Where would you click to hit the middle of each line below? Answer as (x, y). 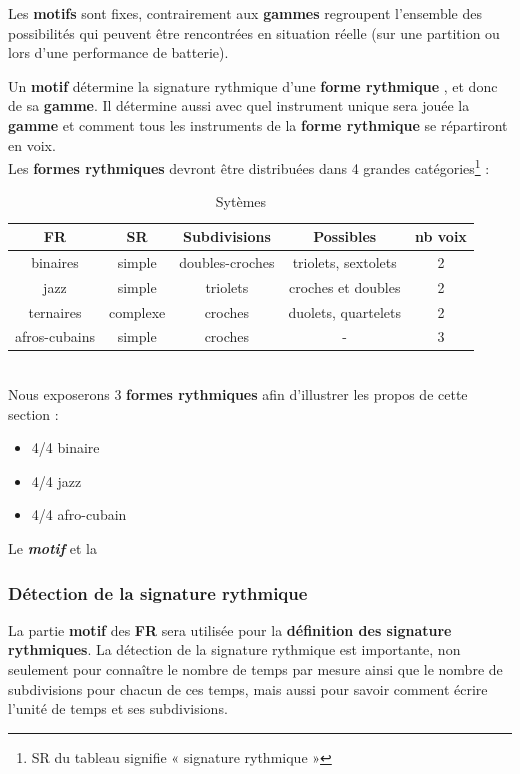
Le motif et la (52, 548)
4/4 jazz (56, 480)
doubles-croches (227, 261)
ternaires (55, 311)
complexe (137, 311)
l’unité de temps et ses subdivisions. (118, 708)
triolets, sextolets (344, 261)
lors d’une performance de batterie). (118, 52)
